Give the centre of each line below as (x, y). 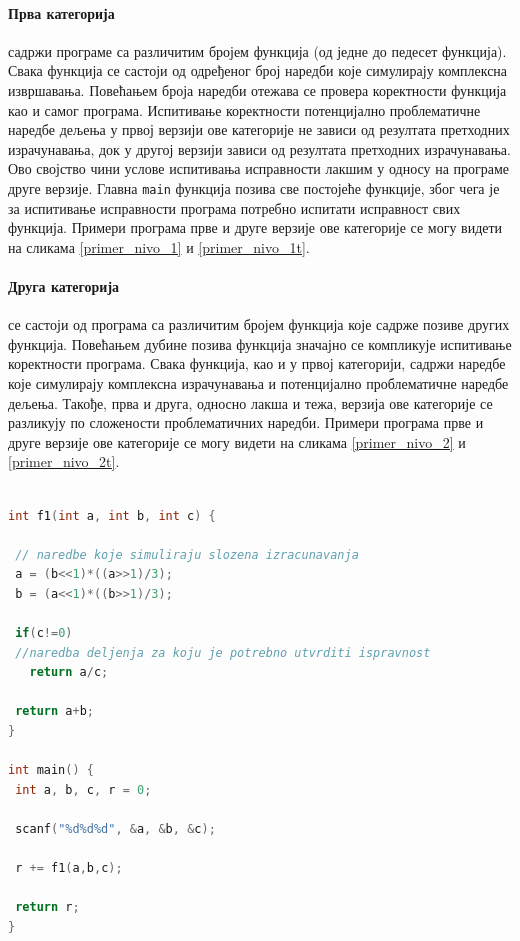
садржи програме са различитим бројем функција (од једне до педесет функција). (257, 50)
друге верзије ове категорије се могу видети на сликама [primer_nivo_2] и (237, 441)
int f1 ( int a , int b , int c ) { (112, 515)
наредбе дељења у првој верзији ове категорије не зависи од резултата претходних (259, 129)
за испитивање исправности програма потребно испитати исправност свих (234, 207)
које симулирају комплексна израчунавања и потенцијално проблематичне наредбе (258, 382)
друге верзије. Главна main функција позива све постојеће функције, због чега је (254, 187)
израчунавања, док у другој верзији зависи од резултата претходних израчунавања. (259, 148)
